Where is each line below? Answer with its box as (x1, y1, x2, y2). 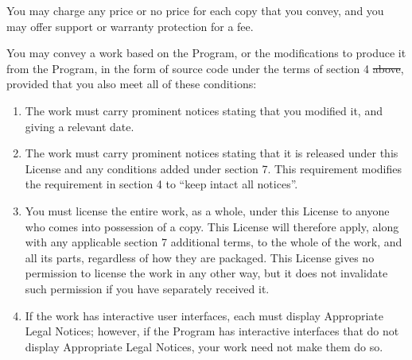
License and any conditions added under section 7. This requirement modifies (25, 160, 402, 176)
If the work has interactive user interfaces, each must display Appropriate (25, 307, 383, 323)
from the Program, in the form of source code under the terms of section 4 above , (6, 60, 404, 76)
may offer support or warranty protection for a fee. (6, 17, 254, 34)
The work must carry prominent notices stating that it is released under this (25, 145, 398, 161)
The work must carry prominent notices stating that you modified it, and (25, 102, 383, 118)
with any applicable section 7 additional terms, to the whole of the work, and (25, 234, 402, 250)
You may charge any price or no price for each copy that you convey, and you (6, 2, 384, 18)
